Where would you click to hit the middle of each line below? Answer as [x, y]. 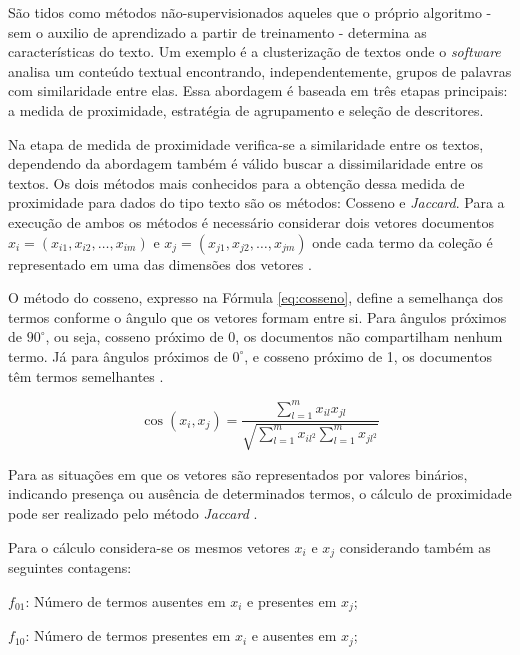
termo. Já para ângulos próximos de [118, 355]
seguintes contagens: [70, 567]
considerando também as [415, 546]
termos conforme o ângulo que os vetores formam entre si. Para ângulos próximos [257, 316]
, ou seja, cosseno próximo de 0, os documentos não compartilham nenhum [274, 336]
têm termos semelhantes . [86, 375]
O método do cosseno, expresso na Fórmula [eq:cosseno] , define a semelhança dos [256, 297]
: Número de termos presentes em [128, 635]
